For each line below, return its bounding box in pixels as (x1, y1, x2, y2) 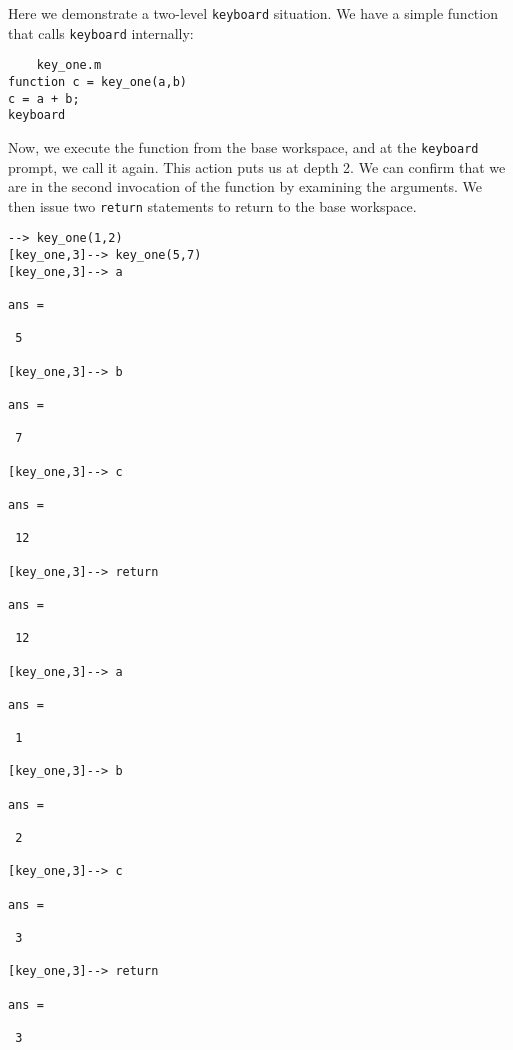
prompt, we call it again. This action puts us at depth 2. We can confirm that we (8, 156, 506, 177)
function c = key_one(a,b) (8, 74, 187, 89)
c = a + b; (8, 91, 80, 106)
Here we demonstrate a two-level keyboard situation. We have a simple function (8, 3, 498, 23)
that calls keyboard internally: (8, 22, 194, 43)
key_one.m (36, 58, 102, 73)
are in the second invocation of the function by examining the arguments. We (8, 176, 482, 197)
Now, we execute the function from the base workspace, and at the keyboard (8, 136, 479, 157)
